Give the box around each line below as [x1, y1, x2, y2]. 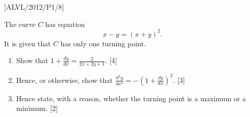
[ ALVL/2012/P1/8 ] [4, 2, 64, 12]
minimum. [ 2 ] [16, 103, 58, 113]
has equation [45, 18, 85, 29]
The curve [4, 18, 36, 29]
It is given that [4, 38, 51, 48]
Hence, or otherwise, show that [16, 74, 113, 85]
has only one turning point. [60, 38, 146, 48]
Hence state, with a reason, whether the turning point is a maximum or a [16, 93, 246, 103]
